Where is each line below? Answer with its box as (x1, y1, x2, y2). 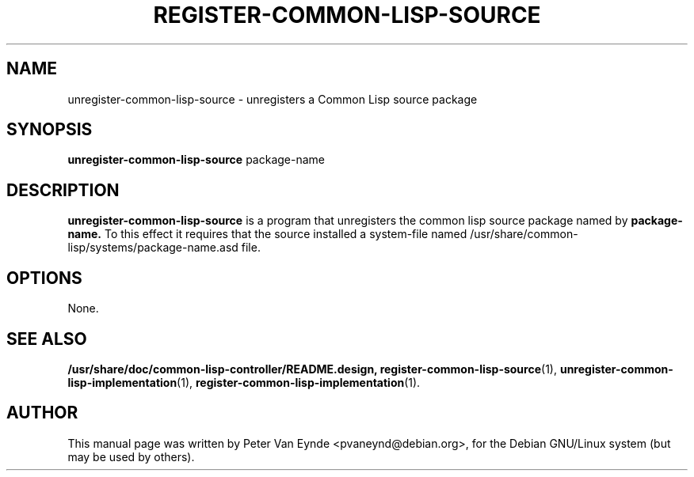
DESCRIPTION (6, 180, 120, 200)
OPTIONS (6, 267, 82, 288)
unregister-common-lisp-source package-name (67, 153, 325, 167)
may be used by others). (67, 449, 195, 464)
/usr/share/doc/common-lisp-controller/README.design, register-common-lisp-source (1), (67, 362, 557, 376)
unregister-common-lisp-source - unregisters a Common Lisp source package (67, 92, 478, 106)
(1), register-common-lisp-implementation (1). (177, 375, 421, 389)
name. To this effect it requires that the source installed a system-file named (67, 227, 467, 241)
